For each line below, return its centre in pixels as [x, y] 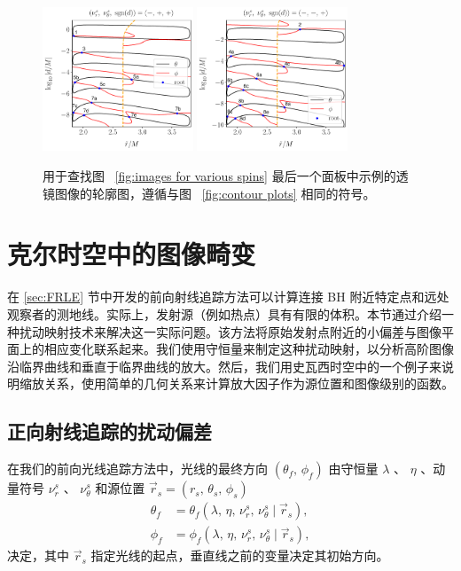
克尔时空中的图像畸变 [132, 254]
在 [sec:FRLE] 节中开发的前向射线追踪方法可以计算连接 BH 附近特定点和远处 [228, 297]
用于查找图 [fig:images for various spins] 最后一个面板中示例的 [219, 176]
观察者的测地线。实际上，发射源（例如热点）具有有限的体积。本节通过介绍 [224, 313]
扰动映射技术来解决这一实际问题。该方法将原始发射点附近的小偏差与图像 [230, 331]
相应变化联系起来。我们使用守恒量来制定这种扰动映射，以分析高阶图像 [249, 349]
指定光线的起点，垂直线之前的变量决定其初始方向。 [240, 555]
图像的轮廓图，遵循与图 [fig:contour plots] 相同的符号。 [215, 193]
